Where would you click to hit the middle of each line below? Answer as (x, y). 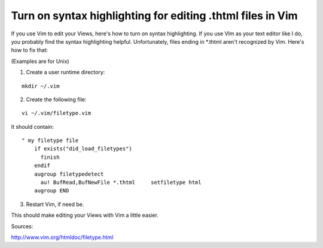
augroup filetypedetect (69, 174)
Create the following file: (56, 99)
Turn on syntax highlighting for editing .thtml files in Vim (155, 16)
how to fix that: (30, 50)
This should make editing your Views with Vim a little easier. (85, 215)
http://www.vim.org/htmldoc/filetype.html (62, 237)
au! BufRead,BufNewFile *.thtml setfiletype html (121, 182)
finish (50, 157)
